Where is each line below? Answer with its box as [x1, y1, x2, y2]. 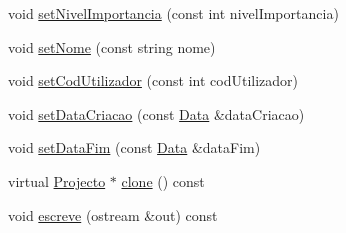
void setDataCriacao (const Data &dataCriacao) [8, 103, 305, 124]
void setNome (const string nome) [8, 36, 216, 57]
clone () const [121, 170, 205, 191]
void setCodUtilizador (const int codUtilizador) [8, 70, 298, 91]
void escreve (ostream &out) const [8, 204, 218, 225]
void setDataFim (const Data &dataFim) [8, 137, 261, 158]
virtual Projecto [8, 170, 106, 191]
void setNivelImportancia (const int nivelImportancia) [8, 3, 339, 23]
